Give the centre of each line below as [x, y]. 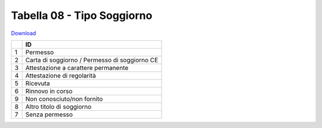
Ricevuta [38, 83]
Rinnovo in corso [49, 91]
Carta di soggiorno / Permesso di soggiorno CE [92, 60]
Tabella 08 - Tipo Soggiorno [82, 15]
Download [24, 33]
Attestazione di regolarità [61, 75]
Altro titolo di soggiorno [58, 107]
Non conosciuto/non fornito [64, 99]
